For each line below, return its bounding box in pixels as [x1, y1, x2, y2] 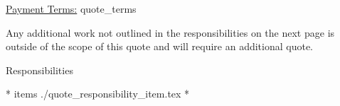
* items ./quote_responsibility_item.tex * [6, 86, 190, 101]
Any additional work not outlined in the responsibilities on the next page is [6, 25, 335, 40]
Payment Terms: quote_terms [6, 1, 137, 16]
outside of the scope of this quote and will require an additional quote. [6, 39, 314, 54]
